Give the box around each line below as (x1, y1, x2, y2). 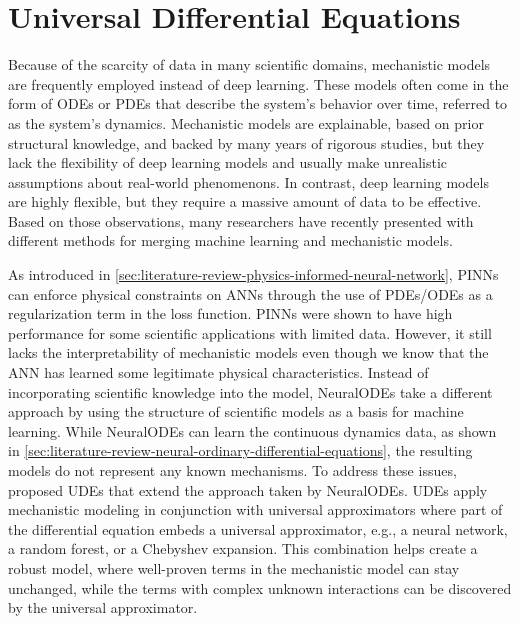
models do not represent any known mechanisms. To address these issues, (8, 460, 457, 480)
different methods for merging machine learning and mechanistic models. (8, 230, 453, 251)
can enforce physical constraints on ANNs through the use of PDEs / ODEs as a (8, 283, 493, 304)
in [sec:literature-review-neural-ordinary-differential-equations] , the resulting (8, 440, 473, 461)
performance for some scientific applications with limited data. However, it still (8, 322, 492, 343)
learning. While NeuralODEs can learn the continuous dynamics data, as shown (8, 420, 497, 441)
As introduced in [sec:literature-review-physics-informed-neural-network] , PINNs (8, 264, 499, 285)
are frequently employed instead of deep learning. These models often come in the (8, 73, 509, 94)
